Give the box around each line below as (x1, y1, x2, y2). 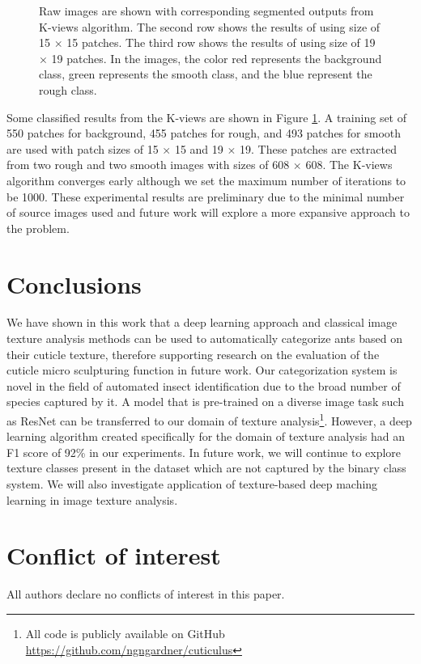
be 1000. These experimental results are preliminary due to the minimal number (6, 188, 405, 205)
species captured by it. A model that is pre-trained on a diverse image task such (6, 393, 404, 410)
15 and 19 (174, 140, 223, 157)
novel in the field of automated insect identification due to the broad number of (6, 377, 401, 394)
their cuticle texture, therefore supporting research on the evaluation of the (6, 345, 380, 362)
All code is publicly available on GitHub (25, 624, 225, 641)
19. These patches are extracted (240, 140, 397, 157)
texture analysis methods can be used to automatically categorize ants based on (6, 330, 402, 347)
